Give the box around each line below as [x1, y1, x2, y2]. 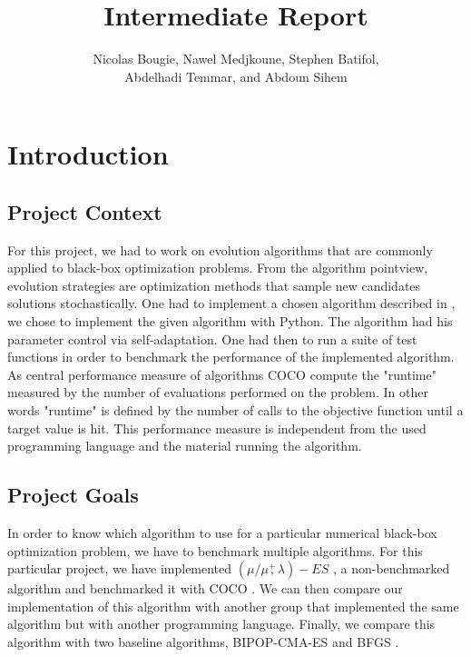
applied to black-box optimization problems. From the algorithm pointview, [7, 258, 428, 277]
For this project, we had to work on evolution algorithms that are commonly [7, 240, 433, 259]
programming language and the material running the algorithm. [7, 436, 362, 455]
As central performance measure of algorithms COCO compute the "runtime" [7, 364, 437, 383]
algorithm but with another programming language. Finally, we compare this [7, 614, 436, 633]
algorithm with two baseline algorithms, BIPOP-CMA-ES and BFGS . [7, 632, 399, 651]
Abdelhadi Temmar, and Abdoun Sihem [124, 66, 348, 85]
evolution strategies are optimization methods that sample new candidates [7, 275, 421, 294]
